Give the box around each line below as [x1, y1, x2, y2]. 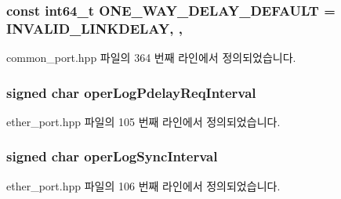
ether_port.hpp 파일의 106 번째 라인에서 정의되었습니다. [6, 177, 281, 194]
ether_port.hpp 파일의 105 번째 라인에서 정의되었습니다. [6, 113, 281, 129]
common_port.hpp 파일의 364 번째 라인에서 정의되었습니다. [6, 49, 296, 66]
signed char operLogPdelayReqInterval [6, 82, 256, 102]
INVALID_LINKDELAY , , [6, 18, 183, 38]
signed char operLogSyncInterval [6, 147, 218, 166]
